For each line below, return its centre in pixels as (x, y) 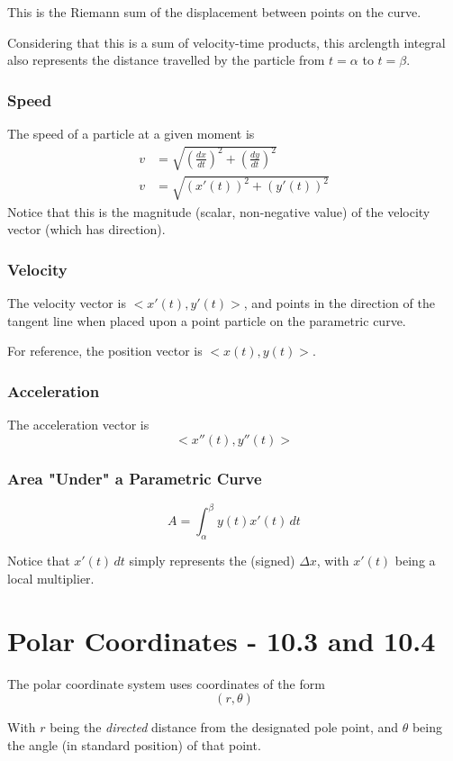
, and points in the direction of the (339, 303)
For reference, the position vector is (105, 351)
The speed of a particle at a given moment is (131, 133)
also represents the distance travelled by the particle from (166, 60)
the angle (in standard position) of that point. (134, 744)
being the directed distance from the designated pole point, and (224, 727)
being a (415, 561)
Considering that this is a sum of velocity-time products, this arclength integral (226, 42)
